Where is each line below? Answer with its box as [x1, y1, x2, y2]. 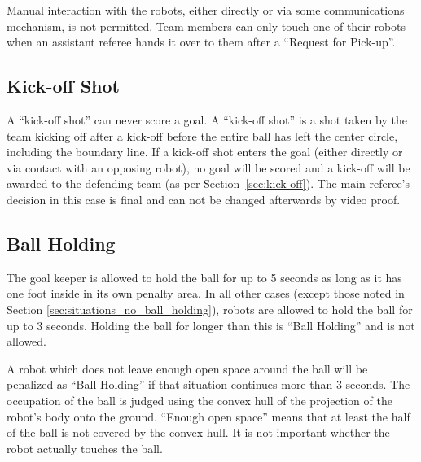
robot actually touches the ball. [7, 439, 163, 456]
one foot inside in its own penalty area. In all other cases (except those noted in [7, 285, 405, 302]
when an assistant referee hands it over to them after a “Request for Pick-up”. [7, 33, 396, 50]
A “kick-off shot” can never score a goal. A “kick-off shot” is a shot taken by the [7, 111, 407, 128]
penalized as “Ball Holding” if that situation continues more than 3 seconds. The [7, 376, 410, 393]
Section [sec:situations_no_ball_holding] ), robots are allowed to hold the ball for [7, 300, 413, 317]
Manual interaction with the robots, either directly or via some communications [7, 2, 405, 18]
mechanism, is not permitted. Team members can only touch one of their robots [7, 17, 406, 34]
